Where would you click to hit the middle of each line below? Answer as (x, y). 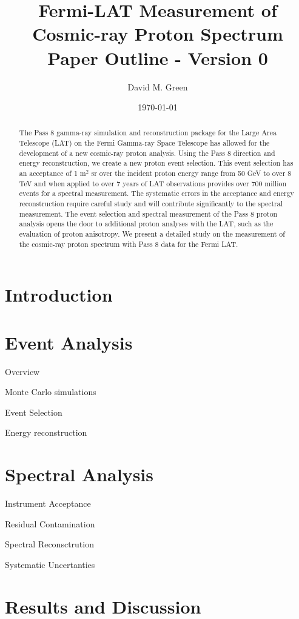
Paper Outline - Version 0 (158, 57)
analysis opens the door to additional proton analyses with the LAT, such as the (146, 224)
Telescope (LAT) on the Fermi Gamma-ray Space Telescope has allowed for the (144, 143)
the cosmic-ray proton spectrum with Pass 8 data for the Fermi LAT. (129, 244)
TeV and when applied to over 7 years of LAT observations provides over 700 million (153, 183)
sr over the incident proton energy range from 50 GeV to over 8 (191, 173)
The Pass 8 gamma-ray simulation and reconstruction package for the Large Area (148, 133)
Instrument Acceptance (48, 503)
